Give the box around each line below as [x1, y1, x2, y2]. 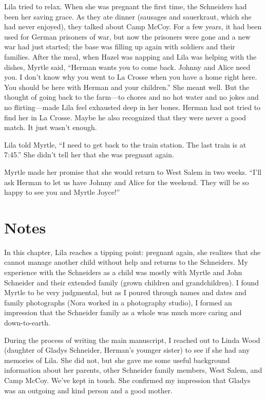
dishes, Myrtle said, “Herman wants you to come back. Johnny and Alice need [4, 61, 251, 72]
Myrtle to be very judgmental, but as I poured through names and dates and [4, 287, 246, 298]
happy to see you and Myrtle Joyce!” [4, 187, 120, 197]
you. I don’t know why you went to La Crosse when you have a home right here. [4, 71, 257, 82]
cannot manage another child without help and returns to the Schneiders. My [4, 257, 248, 267]
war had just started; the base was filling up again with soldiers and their [4, 41, 235, 52]
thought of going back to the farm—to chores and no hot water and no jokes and [4, 92, 259, 102]
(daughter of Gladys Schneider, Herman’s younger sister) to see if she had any [4, 344, 250, 355]
